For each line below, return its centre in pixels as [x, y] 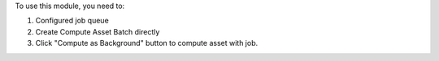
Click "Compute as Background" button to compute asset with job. [147, 43]
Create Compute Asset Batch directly [98, 31]
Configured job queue [72, 21]
